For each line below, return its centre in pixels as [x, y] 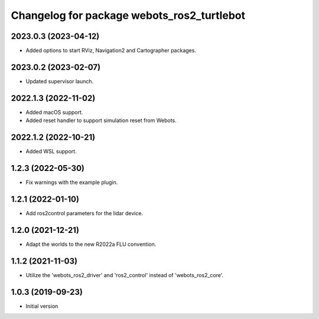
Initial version [42, 306]
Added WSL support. [51, 152]
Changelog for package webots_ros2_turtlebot [128, 15]
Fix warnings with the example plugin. [72, 182]
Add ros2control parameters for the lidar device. [84, 213]
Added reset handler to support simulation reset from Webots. [101, 120]
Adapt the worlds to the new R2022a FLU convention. [91, 244]
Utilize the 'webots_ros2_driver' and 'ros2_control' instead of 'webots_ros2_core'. [125, 275]
